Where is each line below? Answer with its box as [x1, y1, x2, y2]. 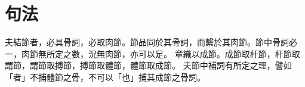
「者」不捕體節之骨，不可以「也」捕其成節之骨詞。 [5, 70, 205, 83]
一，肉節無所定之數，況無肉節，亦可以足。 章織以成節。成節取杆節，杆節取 [5, 47, 300, 60]
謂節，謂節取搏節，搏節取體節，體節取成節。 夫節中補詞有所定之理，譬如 [5, 59, 292, 72]
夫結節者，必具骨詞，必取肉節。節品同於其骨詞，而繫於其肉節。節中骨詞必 [5, 36, 297, 48]
